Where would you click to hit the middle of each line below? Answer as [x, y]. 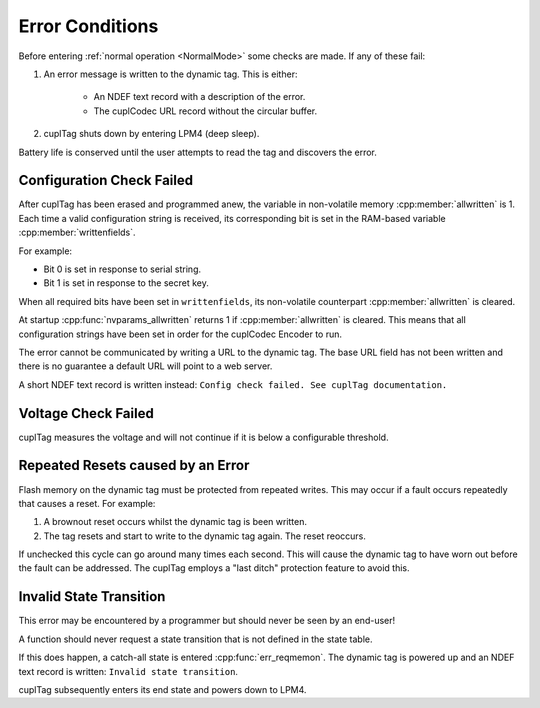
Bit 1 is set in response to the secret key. [126, 283]
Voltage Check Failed [86, 413]
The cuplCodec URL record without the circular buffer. [205, 111]
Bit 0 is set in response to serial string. [122, 269]
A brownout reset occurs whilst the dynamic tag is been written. [175, 522]
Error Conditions [88, 26]
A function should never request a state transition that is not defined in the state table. [196, 639]
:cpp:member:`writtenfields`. [77, 232]
